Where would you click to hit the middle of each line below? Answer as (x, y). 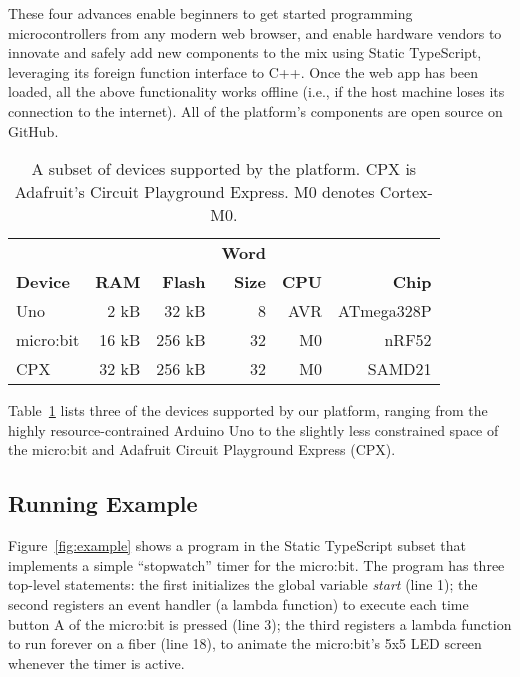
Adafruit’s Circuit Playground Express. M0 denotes (194, 192)
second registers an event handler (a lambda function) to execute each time (238, 603)
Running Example (103, 503)
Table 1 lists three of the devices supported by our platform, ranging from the (248, 410)
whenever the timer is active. (96, 662)
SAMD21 (399, 369)
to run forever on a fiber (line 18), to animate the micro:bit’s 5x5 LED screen (245, 643)
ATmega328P (385, 311)
